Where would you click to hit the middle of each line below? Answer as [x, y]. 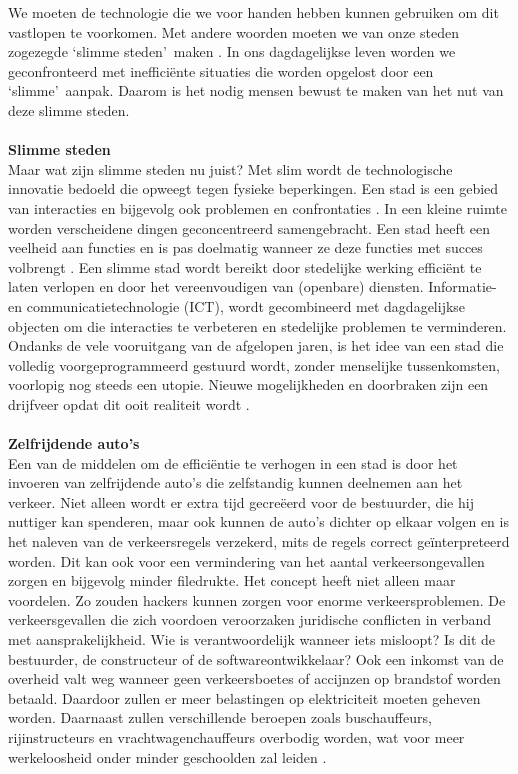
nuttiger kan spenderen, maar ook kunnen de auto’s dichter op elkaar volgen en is [258, 521]
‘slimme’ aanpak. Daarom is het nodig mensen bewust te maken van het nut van [256, 90]
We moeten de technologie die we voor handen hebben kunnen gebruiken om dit [253, 12]
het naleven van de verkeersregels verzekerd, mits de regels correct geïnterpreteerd [259, 541]
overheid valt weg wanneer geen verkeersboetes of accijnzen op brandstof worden [254, 678]
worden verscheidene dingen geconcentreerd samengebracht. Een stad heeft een [249, 227]
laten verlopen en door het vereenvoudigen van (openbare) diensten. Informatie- [252, 286]
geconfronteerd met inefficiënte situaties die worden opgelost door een [221, 70]
